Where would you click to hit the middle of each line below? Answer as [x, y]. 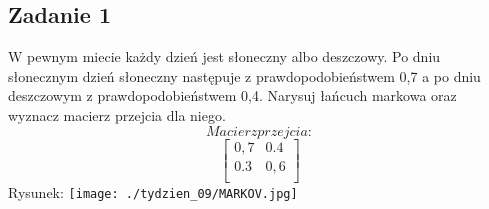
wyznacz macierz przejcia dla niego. [117, 114]
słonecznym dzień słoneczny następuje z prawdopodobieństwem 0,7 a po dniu [244, 75]
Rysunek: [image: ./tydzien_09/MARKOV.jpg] [153, 191]
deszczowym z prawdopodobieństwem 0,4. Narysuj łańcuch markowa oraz [232, 95]
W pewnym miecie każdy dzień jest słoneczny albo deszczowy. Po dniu [224, 56]
